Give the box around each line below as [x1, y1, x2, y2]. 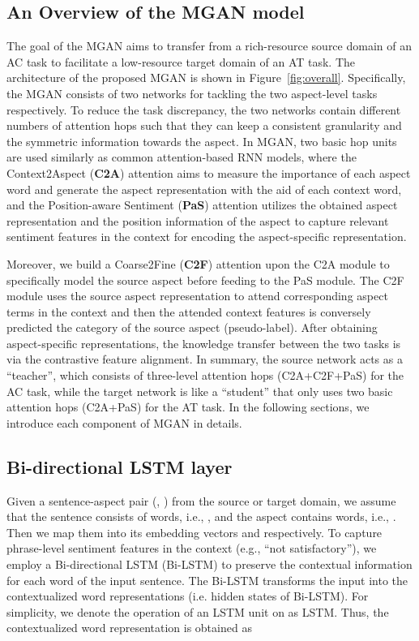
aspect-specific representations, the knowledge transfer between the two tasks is [6, 334, 401, 351]
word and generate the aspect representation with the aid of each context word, [6, 180, 402, 197]
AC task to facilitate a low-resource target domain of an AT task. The [6, 53, 356, 70]
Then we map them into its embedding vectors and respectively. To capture [6, 523, 383, 540]
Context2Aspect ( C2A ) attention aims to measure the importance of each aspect [6, 164, 411, 181]
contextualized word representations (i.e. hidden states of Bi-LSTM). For [6, 587, 369, 604]
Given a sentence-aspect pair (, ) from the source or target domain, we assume [6, 492, 396, 509]
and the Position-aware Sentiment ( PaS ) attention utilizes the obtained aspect [6, 196, 398, 213]
